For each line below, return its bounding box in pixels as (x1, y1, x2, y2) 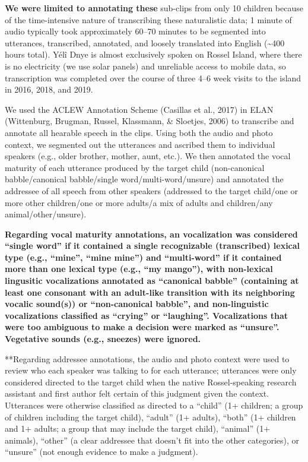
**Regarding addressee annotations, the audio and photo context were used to (5, 352, 290, 365)
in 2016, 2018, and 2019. (5, 83, 93, 96)
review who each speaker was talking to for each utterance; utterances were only (5, 364, 297, 376)
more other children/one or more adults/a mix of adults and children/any (5, 196, 273, 208)
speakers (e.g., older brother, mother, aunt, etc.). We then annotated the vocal (5, 150, 291, 162)
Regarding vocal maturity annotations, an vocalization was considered (5, 227, 298, 240)
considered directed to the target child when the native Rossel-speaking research (5, 375, 297, 388)
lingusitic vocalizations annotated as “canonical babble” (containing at (5, 274, 299, 287)
